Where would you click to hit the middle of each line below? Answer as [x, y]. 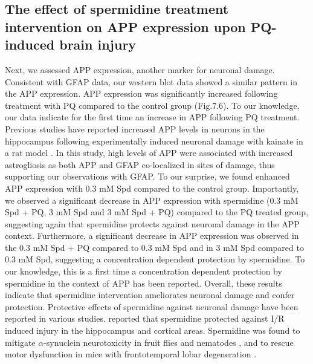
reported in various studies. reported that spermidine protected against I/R [145, 318]
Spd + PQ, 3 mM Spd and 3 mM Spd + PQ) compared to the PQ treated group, [157, 212]
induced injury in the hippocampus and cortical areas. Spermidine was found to [153, 330]
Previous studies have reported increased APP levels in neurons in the [135, 128]
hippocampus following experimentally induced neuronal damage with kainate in [154, 141]
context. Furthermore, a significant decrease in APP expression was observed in [152, 236]
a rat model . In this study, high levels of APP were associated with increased [149, 153]
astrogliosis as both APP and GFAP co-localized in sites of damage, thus [140, 164]
